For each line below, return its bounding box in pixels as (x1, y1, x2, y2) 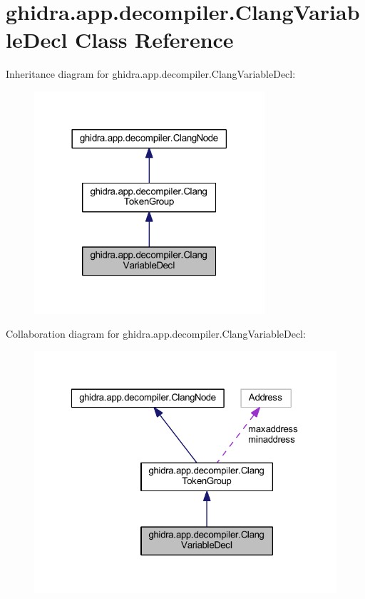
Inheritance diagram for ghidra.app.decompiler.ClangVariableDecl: (6, 66, 296, 81)
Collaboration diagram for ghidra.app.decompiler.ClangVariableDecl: (6, 326, 306, 341)
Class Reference (75, 25, 234, 54)
